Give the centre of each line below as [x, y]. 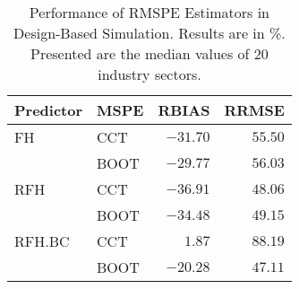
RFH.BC [42, 241]
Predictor [49, 110]
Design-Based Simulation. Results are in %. [149, 33]
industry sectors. [149, 74]
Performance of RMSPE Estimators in [149, 12]
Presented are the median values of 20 [149, 53]
